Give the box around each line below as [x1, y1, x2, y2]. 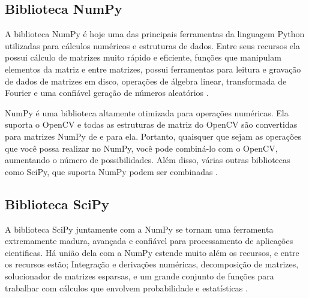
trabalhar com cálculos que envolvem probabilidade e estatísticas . [5, 281, 248, 294]
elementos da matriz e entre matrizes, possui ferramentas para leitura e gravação [5, 62, 301, 75]
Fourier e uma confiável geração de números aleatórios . [5, 86, 209, 99]
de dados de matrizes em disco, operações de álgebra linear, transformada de [5, 74, 287, 87]
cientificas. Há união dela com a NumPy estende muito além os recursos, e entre [5, 246, 299, 258]
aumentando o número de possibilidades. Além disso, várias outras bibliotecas [5, 153, 290, 166]
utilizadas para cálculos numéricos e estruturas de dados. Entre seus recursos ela [5, 39, 300, 52]
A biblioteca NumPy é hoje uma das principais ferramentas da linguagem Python [5, 28, 305, 40]
